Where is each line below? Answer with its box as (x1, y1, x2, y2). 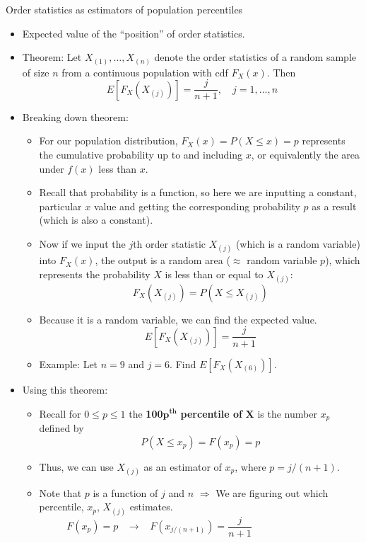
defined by (39, 421, 84, 435)
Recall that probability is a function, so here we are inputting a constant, (39, 185, 357, 200)
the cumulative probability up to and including (39, 147, 243, 161)
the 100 (129, 406, 163, 421)
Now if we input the (39, 236, 126, 251)
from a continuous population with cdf (61, 64, 228, 79)
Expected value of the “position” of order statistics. (22, 25, 245, 40)
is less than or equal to (165, 266, 264, 281)
